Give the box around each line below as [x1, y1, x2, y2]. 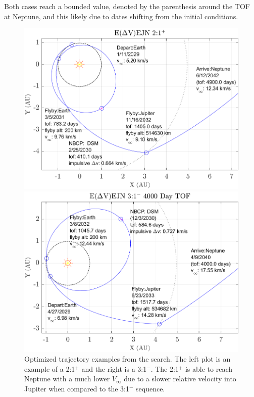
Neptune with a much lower [24, 373, 110, 384]
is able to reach [185, 363, 232, 374]
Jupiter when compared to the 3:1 [24, 383, 129, 393]
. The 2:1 [150, 363, 179, 374]
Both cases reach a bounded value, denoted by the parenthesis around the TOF [4, 1, 250, 11]
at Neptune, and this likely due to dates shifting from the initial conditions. [4, 11, 238, 21]
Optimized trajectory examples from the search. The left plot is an [24, 354, 231, 364]
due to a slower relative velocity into [124, 373, 236, 384]
